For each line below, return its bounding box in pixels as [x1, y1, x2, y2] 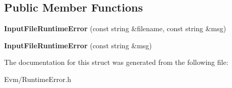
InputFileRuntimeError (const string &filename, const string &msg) [4, 23, 226, 34]
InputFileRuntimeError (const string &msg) [4, 40, 152, 50]
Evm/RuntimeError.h [4, 73, 71, 84]
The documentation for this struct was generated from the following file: [4, 57, 228, 67]
